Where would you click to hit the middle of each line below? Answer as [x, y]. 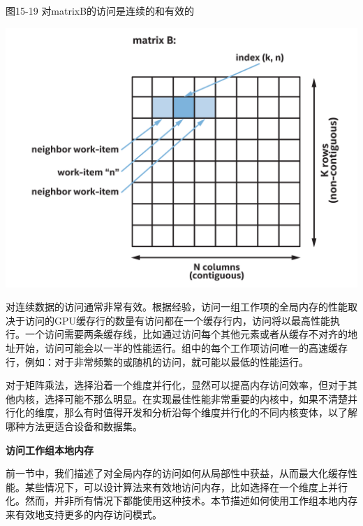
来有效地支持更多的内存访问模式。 [84, 514]
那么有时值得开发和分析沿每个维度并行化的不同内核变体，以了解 [210, 412]
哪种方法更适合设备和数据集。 [74, 426]
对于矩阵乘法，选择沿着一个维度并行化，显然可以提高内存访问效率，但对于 [177, 385]
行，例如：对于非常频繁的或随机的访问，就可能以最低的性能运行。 [157, 361]
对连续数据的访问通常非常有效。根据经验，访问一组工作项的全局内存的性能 [177, 307]
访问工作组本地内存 [50, 449]
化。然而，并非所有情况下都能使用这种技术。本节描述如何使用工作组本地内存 [181, 500]
